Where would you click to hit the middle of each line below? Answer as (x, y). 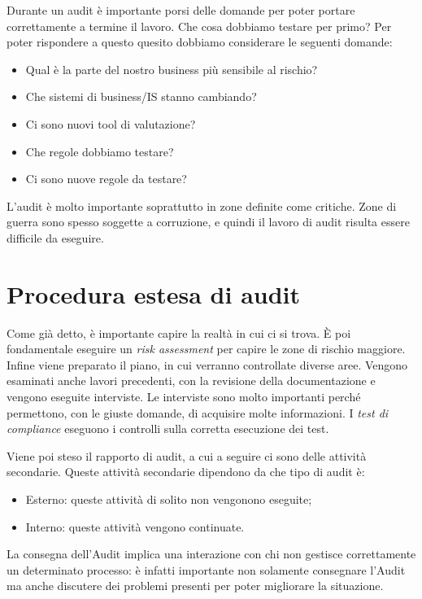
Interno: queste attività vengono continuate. (135, 526)
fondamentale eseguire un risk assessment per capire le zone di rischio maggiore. (206, 349)
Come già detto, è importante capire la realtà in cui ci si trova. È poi (179, 332)
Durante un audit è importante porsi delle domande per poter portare (181, 10)
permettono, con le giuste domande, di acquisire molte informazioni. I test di (198, 412)
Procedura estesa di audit (154, 293)
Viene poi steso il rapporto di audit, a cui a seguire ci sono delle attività (187, 455)
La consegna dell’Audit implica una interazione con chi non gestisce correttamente (211, 554)
